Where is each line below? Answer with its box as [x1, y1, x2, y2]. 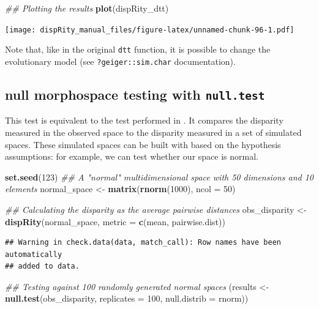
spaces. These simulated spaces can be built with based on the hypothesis [5, 138, 281, 151]
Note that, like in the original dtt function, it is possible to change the [5, 43, 271, 56]
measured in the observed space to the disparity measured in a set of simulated [5, 125, 302, 138]
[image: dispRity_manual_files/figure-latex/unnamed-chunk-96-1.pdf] [5, 25, 295, 34]
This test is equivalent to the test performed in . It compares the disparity [5, 114, 283, 127]
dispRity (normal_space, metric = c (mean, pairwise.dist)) [5, 215, 225, 228]
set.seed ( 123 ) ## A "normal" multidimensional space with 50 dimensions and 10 [5, 170, 314, 183]
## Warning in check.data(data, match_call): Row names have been [5, 238, 282, 247]
